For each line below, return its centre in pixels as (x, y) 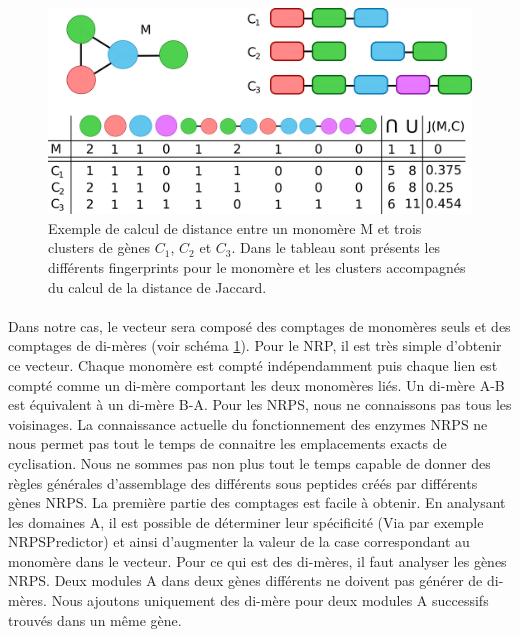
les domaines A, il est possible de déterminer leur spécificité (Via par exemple (246, 521)
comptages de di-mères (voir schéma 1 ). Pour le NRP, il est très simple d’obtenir (255, 345)
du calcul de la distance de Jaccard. (157, 286)
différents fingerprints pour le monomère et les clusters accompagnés (257, 266)
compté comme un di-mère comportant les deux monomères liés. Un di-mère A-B (256, 384)
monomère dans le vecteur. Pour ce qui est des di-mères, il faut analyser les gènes (257, 560)
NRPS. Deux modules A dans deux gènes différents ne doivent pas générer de (245, 580)
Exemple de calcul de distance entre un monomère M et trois (235, 227)
